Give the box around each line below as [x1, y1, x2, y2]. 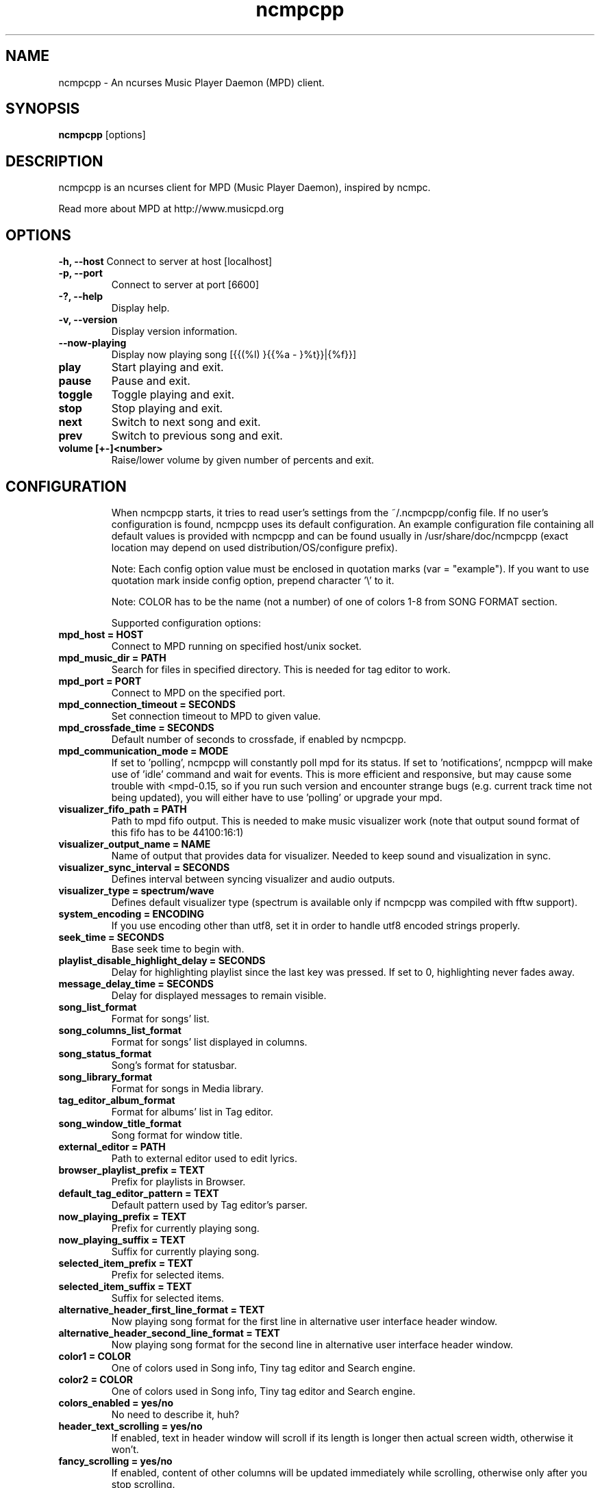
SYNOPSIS [5, 100, 80, 118]
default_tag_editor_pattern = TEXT [58, 1187, 219, 1199]
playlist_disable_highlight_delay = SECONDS [58, 954, 266, 966]
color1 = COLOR [58, 1350, 132, 1362]
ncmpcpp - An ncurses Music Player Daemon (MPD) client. [58, 76, 325, 88]
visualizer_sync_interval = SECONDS [58, 861, 230, 873]
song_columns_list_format [58, 1024, 182, 1036]
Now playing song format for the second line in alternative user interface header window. [111, 1338, 513, 1350]
